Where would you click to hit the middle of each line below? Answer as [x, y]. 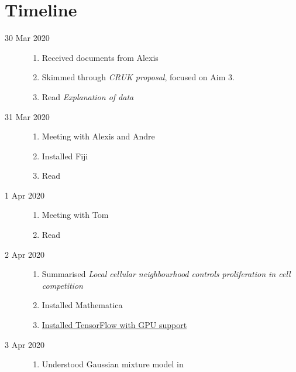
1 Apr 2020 [25, 195]
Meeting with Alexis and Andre [98, 136]
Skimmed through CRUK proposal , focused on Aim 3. [138, 77]
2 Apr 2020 [25, 254]
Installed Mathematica [82, 305]
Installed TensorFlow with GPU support [114, 325]
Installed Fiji [65, 156]
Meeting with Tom [75, 215]
